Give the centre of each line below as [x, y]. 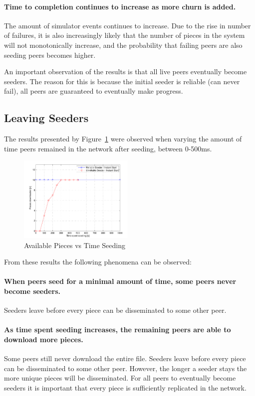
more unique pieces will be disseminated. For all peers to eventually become [120, 378]
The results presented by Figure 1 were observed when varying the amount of [123, 139]
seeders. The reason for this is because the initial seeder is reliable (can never [122, 81]
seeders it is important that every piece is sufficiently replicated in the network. [125, 387]
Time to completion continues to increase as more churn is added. [120, 6]
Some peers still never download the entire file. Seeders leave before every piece [125, 358]
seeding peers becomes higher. [50, 55]
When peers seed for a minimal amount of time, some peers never [120, 281]
